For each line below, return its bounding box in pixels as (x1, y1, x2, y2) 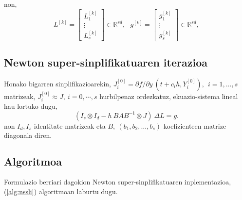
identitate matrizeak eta (34, 120, 106, 131)
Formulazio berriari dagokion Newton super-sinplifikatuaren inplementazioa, (4, 177, 231, 187)
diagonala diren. (4, 130, 52, 140)
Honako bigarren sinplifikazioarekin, (4, 78, 111, 88)
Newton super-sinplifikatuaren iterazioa (4, 55, 207, 70)
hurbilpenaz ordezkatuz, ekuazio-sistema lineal (99, 91, 238, 101)
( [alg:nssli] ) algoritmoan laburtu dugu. (4, 186, 118, 196)
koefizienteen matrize (163, 120, 226, 131)
